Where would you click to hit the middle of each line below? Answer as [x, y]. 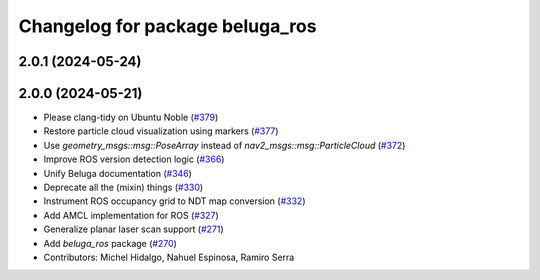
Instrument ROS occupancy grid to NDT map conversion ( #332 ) [174, 201]
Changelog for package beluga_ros [167, 26]
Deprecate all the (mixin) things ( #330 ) [123, 187]
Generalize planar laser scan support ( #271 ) [133, 229]
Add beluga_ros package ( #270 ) [110, 243]
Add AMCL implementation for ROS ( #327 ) [131, 215]
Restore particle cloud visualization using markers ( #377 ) [161, 131]
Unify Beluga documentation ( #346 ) [117, 173]
